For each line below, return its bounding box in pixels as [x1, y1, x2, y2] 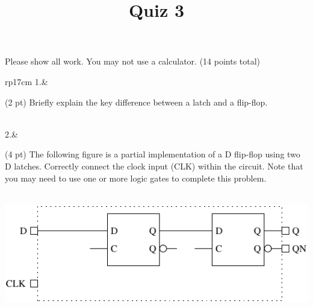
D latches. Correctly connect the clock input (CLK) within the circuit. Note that [5, 159, 303, 172]
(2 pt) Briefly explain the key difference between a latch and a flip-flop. [5, 95, 268, 108]
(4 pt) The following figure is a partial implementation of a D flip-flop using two [5, 148, 300, 160]
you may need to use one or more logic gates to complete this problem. [5, 171, 267, 184]
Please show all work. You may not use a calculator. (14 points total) [5, 55, 261, 68]
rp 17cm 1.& [5, 75, 48, 87]
